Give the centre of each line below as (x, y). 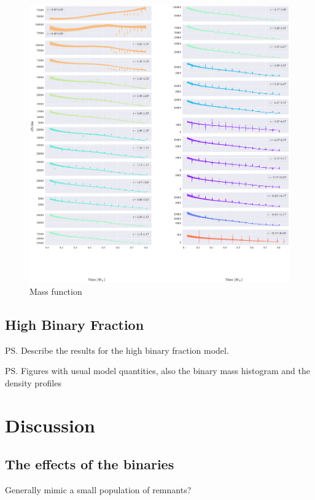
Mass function (56, 291)
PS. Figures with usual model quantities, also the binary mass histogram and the (157, 371)
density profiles (33, 382)
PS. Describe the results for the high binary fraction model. (117, 350)
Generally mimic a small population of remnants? (98, 490)
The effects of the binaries (90, 464)
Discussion (50, 425)
